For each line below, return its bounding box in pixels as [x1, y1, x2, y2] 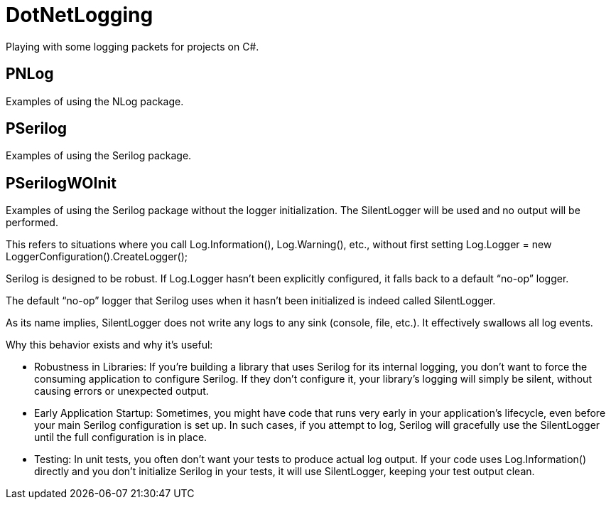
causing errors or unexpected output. [34, 385, 209, 398]
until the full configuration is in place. [34, 431, 207, 444]
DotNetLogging [6, 3, 153, 27]
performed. [6, 216, 58, 229]
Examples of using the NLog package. [6, 95, 184, 107]
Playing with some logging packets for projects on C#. [6, 40, 259, 53]
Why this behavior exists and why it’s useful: [6, 339, 213, 351]
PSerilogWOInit [6, 174, 117, 192]
